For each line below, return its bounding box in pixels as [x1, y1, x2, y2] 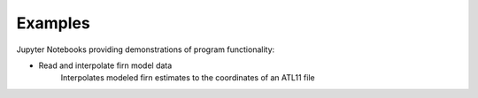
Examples [16, 13, 90, 33]
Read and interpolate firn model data [38, 60, 173, 71]
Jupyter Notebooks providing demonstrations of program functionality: [16, 44, 275, 55]
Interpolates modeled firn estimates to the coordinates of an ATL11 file [60, 72, 315, 83]
